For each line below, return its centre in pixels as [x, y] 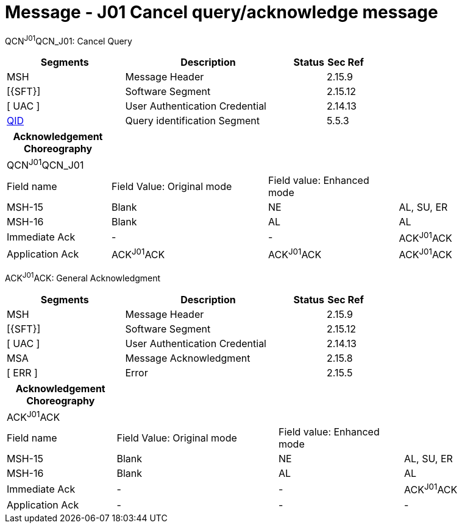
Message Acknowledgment [188, 358]
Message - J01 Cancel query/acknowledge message [222, 12]
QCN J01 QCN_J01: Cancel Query [69, 40]
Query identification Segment [192, 121]
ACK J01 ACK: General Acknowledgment [83, 277]
